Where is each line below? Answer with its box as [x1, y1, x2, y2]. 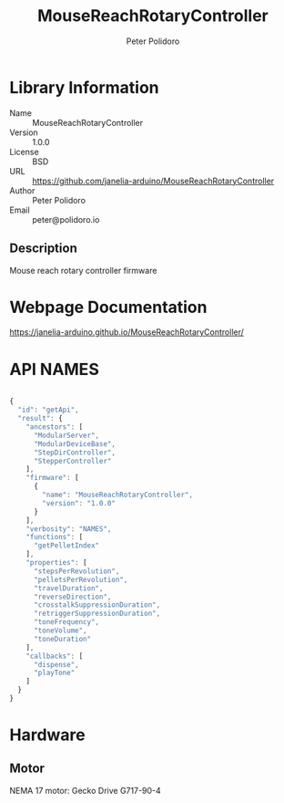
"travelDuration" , [33, 583, 104, 593]
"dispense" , [33, 660, 79, 669]
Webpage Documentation [9, 297, 208, 318]
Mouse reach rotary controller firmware [9, 265, 157, 276]
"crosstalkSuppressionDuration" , [33, 600, 161, 610]
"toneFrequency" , [33, 618, 100, 627]
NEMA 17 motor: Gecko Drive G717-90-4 [9, 785, 161, 796]
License [9, 146, 39, 157]
